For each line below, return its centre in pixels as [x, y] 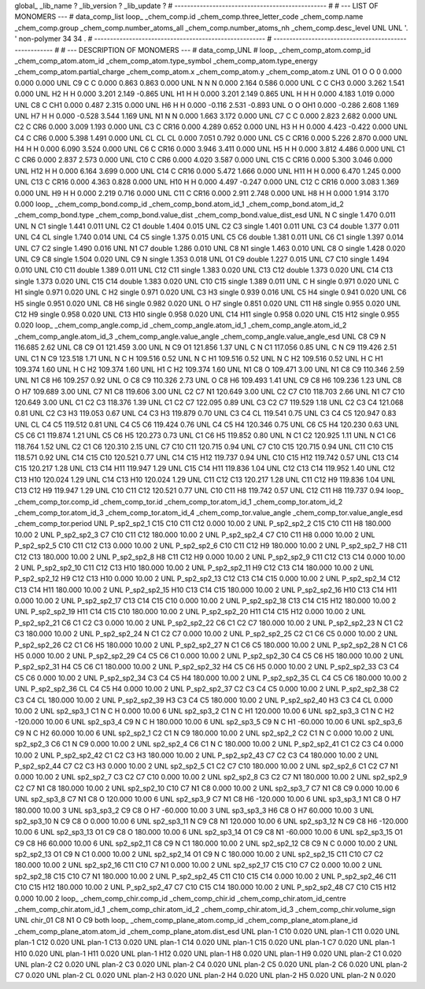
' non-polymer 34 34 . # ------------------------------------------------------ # [143, 39]
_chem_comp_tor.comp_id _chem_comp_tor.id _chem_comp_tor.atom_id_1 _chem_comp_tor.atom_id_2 [179, 502]
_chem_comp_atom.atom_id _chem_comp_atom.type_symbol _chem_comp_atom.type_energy [166, 61]
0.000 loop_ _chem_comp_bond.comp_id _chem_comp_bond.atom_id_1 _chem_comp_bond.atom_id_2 [179, 204]
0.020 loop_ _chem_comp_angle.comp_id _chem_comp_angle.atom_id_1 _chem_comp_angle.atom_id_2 [181, 325]
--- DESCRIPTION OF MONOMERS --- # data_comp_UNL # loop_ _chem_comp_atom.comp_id [219, 50]
